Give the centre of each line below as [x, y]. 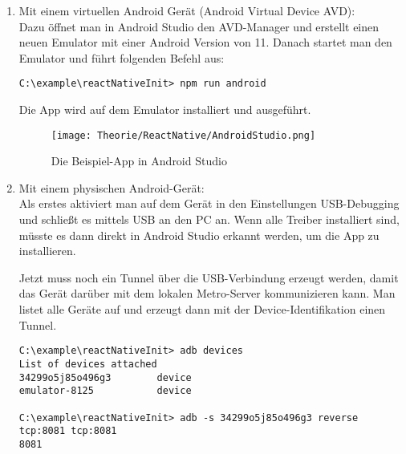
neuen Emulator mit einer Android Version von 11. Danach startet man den [205, 42]
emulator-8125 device [105, 391]
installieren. [47, 251]
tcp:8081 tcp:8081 [68, 431]
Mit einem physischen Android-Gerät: [112, 187]
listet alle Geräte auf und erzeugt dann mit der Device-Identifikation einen [202, 309]
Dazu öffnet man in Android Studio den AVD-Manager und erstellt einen [199, 26]
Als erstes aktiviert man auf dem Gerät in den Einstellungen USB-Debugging [209, 203]
